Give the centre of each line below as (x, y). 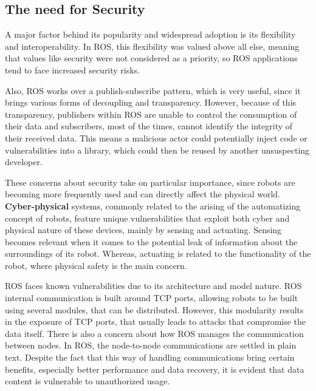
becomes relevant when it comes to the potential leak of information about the (151, 241)
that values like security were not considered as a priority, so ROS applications (151, 58)
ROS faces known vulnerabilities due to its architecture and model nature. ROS (153, 286)
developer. (24, 162)
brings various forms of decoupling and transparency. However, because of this (151, 102)
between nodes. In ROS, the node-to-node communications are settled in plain (151, 345)
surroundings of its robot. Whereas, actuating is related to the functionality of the (158, 253)
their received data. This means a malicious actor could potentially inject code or (156, 138)
